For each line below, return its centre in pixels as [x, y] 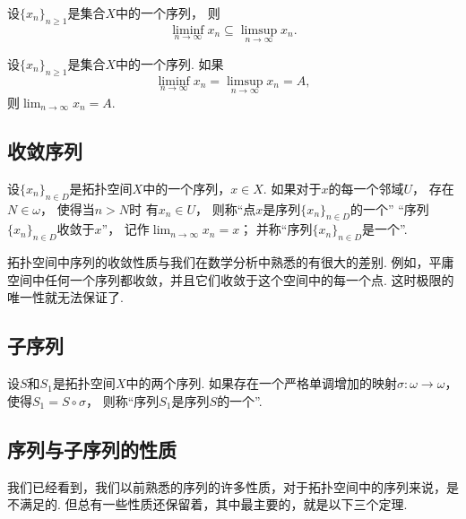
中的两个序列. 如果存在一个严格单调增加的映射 [262, 383]
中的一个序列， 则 [168, 13]
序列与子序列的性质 [92, 449]
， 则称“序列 [122, 400]
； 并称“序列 [276, 229]
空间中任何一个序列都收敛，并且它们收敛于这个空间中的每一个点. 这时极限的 [231, 279]
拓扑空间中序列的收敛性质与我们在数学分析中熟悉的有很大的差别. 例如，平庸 [231, 262]
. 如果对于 [292, 188]
